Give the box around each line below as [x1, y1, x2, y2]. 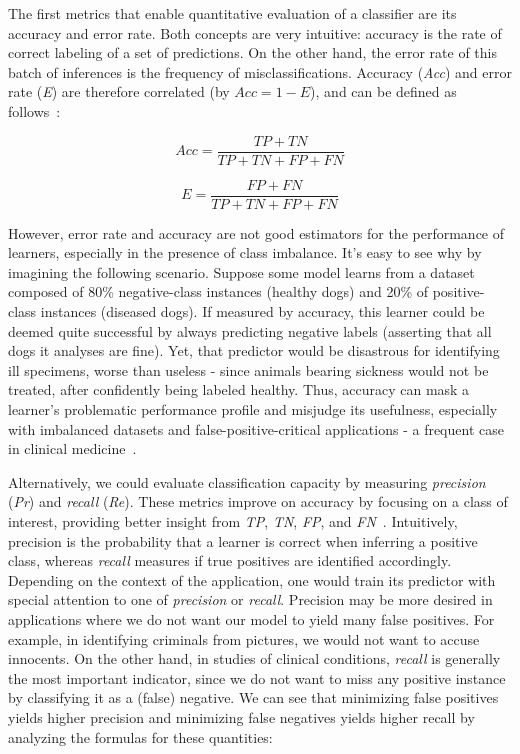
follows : [8, 100, 61, 121]
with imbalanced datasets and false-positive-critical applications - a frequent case [8, 418, 504, 439]
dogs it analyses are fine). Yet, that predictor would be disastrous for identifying [8, 340, 500, 361]
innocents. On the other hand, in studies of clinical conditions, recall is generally [8, 648, 501, 669]
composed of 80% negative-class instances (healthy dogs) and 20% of [8, 281, 429, 302]
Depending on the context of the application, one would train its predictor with [8, 569, 496, 590]
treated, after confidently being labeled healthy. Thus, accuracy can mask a [8, 379, 470, 400]
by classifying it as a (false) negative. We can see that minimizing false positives [8, 687, 499, 708]
